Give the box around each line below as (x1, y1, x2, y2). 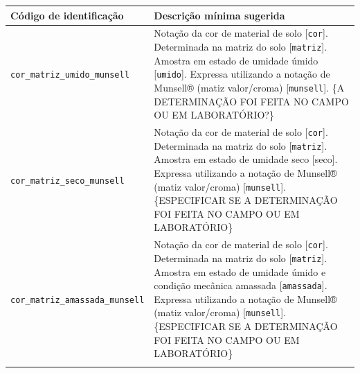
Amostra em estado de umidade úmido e (154, 264, 326, 279)
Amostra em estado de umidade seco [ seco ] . (154, 152, 338, 166)
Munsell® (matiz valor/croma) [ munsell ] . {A (154, 80, 345, 94)
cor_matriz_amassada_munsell (10, 295, 145, 305)
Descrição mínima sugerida (154, 8, 285, 22)
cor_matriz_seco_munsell (10, 175, 125, 186)
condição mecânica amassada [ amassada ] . (154, 278, 327, 293)
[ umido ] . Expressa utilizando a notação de (154, 67, 330, 81)
